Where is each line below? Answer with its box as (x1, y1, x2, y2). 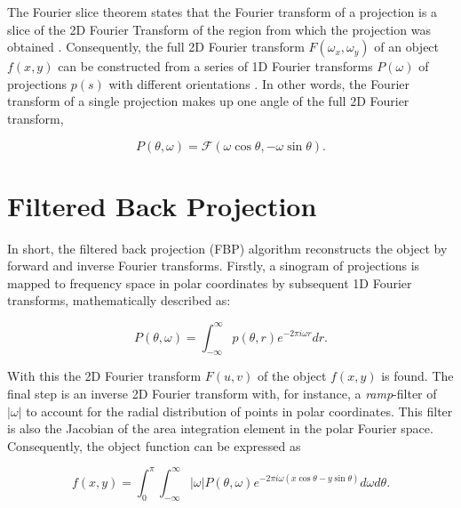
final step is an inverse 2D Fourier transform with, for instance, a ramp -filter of (7, 383, 437, 402)
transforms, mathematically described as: (7, 291, 231, 310)
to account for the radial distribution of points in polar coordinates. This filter (26, 401, 453, 420)
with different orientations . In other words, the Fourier (108, 74, 409, 93)
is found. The (381, 367, 454, 385)
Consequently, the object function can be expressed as (7, 436, 301, 455)
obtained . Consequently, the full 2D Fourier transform (7, 37, 305, 56)
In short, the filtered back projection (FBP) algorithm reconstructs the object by (7, 238, 448, 257)
